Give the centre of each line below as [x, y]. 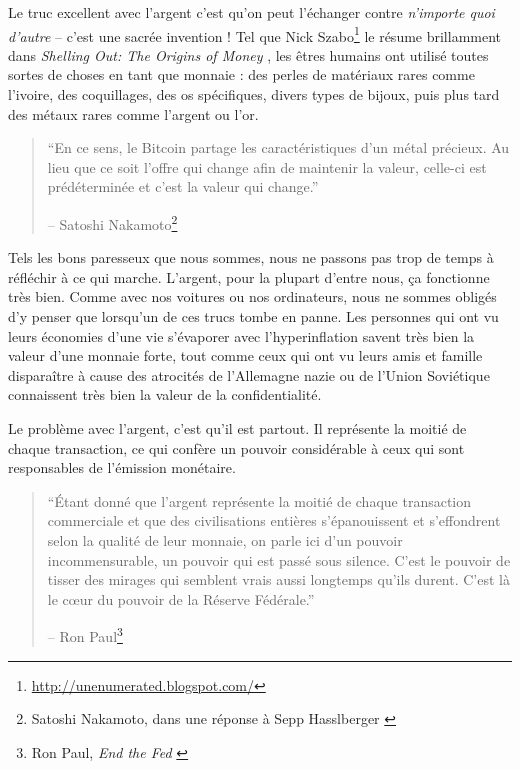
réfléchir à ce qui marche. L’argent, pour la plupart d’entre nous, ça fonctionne [249, 276]
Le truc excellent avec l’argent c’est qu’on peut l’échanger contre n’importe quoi [251, 12]
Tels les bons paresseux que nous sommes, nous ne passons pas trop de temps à [251, 257]
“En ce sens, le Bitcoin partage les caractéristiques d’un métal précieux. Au [278, 147]
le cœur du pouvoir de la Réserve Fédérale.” [181, 598]
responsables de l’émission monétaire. [122, 467]
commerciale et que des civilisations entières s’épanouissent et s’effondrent [274, 520]
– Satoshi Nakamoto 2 [112, 222]
